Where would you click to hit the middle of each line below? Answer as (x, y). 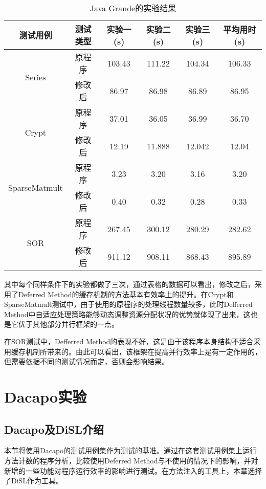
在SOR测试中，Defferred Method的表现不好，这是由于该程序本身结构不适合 (129, 341)
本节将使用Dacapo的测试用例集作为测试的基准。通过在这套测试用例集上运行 (131, 450)
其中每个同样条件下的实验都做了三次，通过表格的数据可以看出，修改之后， (129, 284)
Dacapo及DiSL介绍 (54, 429)
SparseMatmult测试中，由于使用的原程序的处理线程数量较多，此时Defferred (128, 304)
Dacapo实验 (46, 396)
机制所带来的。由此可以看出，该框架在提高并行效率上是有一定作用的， (143, 351)
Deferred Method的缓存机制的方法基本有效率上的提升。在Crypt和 (126, 294)
